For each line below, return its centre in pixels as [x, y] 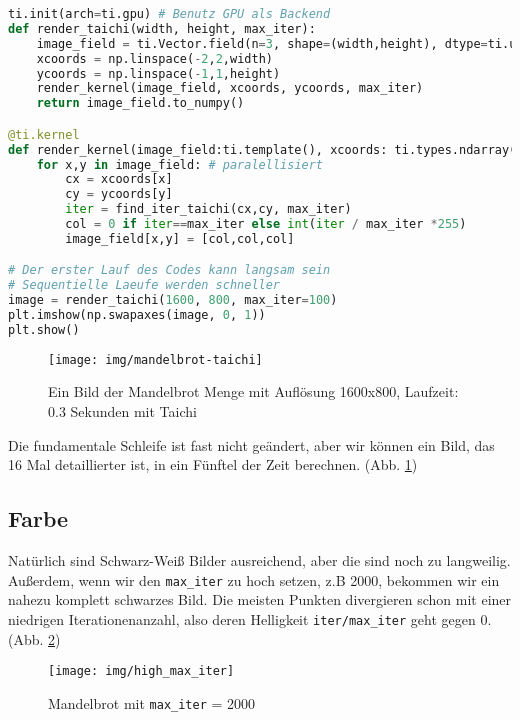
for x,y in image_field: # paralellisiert [180, 164]
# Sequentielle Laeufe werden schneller [144, 285]
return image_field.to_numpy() [140, 103]
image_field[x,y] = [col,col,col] [180, 238]
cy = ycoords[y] [119, 194]
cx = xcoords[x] [119, 179]
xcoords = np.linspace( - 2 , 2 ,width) [154, 58]
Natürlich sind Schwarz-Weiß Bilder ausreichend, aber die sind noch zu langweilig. [259, 560]
